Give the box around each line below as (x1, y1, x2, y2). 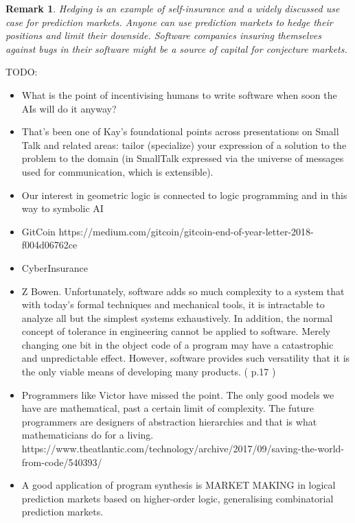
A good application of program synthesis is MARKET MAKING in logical (21, 478, 336, 492)
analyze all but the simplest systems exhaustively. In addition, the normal (21, 310, 333, 325)
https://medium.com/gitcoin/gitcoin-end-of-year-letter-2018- (58, 224, 314, 238)
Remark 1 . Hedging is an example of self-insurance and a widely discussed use (5, 1, 340, 15)
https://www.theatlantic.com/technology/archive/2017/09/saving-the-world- (21, 441, 345, 456)
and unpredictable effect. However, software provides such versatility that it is (21, 351, 350, 365)
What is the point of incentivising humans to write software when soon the (21, 87, 337, 102)
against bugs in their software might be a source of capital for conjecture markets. (5, 41, 347, 56)
